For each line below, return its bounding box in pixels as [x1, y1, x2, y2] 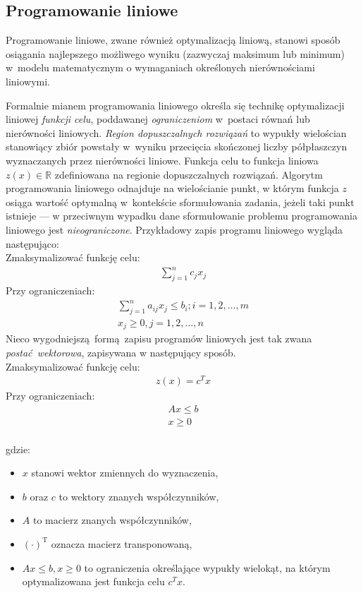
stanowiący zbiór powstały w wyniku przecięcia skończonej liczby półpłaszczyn [6, 139, 347, 154]
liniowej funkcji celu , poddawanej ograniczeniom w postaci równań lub [6, 112, 310, 126]
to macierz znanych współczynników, [32, 513, 192, 527]
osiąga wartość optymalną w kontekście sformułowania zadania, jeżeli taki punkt [6, 194, 355, 209]
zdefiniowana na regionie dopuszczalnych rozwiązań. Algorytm [54, 167, 323, 181]
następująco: [6, 236, 59, 251]
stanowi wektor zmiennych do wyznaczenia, [31, 465, 219, 480]
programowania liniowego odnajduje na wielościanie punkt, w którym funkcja [6, 181, 339, 196]
